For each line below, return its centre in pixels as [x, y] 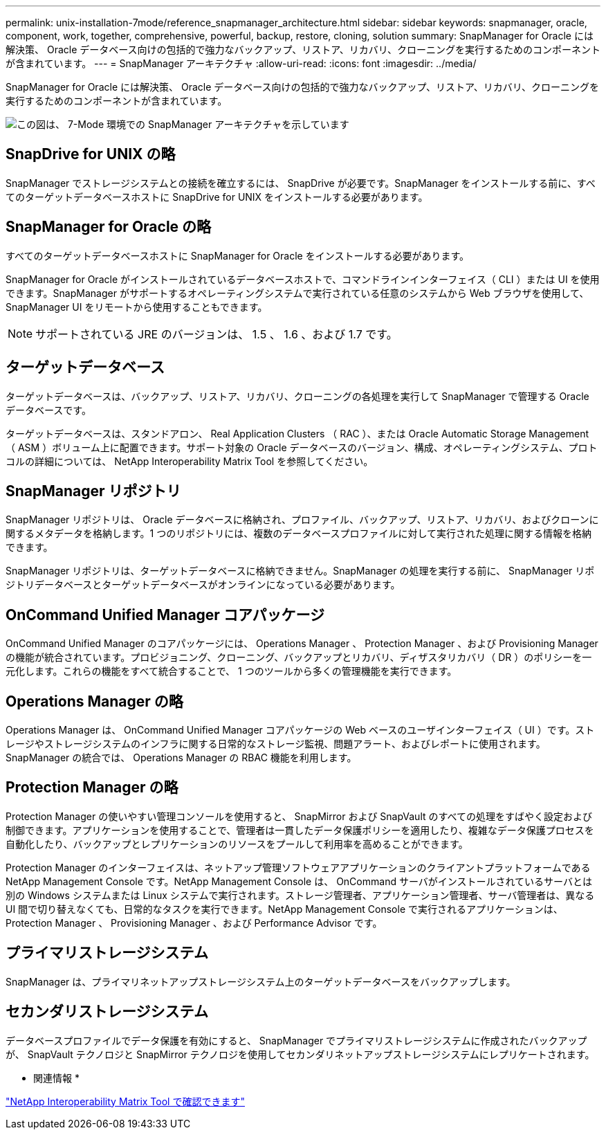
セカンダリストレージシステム [107, 1012]
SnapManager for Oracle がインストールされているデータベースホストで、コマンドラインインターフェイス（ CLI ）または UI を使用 [303, 279]
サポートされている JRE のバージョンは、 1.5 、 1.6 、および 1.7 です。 [217, 334]
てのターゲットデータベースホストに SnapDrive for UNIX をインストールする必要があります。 [217, 197]
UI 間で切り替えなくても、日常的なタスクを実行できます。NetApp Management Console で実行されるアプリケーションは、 [284, 909]
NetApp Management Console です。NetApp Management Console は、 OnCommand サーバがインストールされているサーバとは [299, 881]
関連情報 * [56, 1078]
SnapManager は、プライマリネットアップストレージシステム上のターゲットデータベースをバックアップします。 [261, 981]
